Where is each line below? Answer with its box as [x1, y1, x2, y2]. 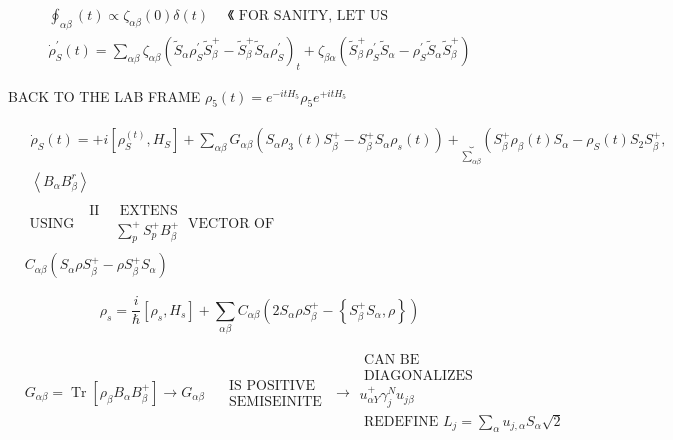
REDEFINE [364, 414, 439, 429]
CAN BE [364, 353, 420, 368]
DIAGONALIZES [364, 369, 473, 384]
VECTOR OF [188, 216, 275, 231]
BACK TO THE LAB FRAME [8, 85, 201, 106]
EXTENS [119, 203, 178, 218]
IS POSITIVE [229, 379, 315, 394]
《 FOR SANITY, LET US [227, 9, 389, 24]
